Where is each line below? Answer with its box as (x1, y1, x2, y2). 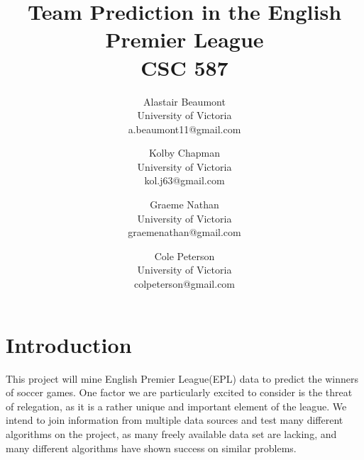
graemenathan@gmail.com (128, 225, 241, 240)
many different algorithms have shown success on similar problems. (6, 440, 297, 455)
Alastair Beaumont (143, 94, 226, 108)
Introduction (6, 330, 132, 359)
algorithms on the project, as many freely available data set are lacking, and (6, 426, 337, 441)
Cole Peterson (154, 248, 215, 263)
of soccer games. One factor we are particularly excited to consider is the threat (6, 385, 353, 400)
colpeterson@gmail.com (133, 276, 236, 291)
